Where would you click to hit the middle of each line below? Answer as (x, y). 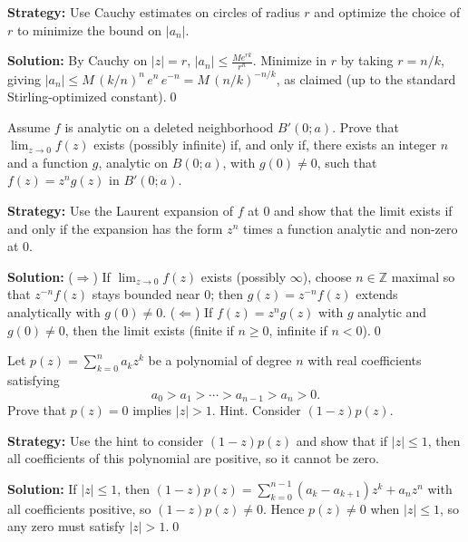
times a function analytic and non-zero (350, 228)
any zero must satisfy (66, 526)
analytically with (54, 312)
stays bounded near (146, 294)
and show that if (342, 440)
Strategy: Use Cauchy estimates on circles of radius (154, 12)
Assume (29, 126)
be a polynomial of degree (220, 360)
